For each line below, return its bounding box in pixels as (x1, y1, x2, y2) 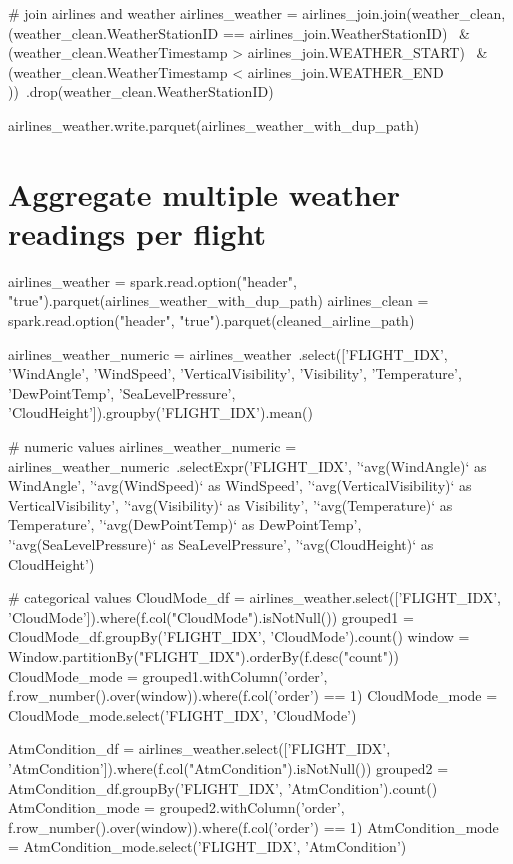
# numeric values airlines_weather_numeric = (8, 436, 297, 457)
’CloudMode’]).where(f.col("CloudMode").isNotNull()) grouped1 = (8, 606, 414, 627)
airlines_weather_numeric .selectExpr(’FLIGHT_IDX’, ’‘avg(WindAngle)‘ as (8, 455, 487, 476)
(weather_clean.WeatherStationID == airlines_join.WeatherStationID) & (8, 22, 470, 43)
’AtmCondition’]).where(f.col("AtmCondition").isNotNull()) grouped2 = (8, 757, 449, 778)
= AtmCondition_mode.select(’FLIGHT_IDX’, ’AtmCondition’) (8, 836, 407, 857)
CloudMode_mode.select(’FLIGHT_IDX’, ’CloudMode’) (8, 704, 357, 725)
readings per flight (8, 212, 266, 253)
